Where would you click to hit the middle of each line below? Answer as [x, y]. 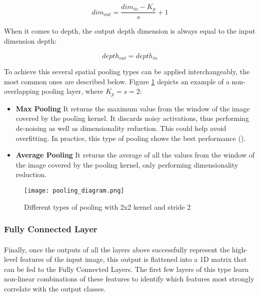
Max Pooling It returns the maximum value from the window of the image [133, 108]
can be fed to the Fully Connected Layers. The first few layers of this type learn [126, 269]
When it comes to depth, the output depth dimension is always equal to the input [130, 31]
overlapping [22, 91]
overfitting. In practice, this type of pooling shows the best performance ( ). [131, 138]
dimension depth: [30, 41]
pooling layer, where [72, 91]
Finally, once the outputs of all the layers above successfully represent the [117, 249]
